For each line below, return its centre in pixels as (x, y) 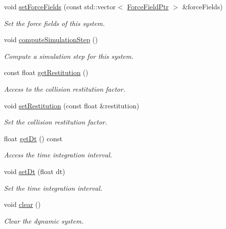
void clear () (22, 204)
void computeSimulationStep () (51, 39)
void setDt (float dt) (35, 171)
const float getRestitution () (46, 72)
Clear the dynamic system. (44, 220)
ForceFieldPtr (148, 6)
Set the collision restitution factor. (56, 122)
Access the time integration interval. (58, 155)
